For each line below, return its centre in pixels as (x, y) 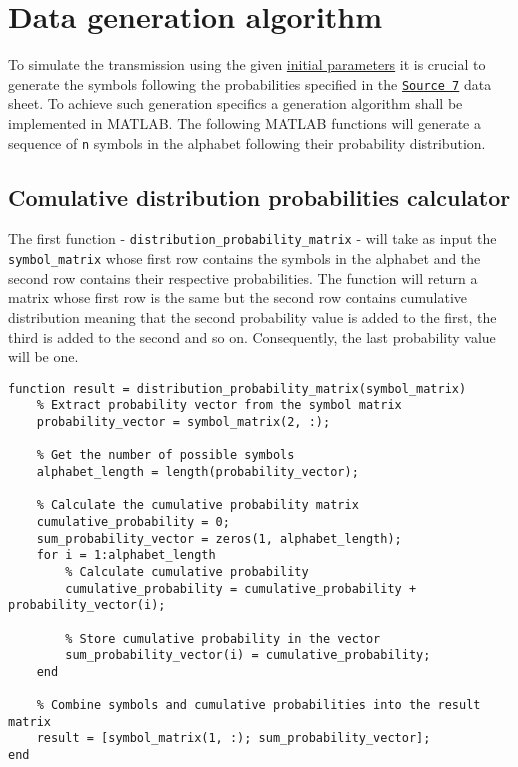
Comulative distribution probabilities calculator (259, 196)
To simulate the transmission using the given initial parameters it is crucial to (247, 64)
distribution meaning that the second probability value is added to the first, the (252, 316)
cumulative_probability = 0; (133, 521)
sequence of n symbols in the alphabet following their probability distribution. (247, 142)
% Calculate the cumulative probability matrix (197, 505)
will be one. (43, 356)
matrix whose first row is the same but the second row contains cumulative (238, 297)
